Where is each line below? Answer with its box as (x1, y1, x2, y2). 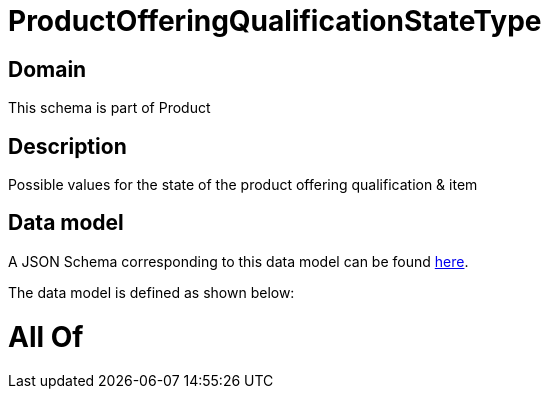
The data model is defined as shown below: (8, 283, 295, 301)
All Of (8, 319, 84, 354)
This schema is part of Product (8, 99, 211, 117)
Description (8, 133, 127, 159)
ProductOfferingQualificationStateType (8, 4, 542, 38)
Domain (8, 56, 87, 82)
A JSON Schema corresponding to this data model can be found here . (8, 252, 469, 270)
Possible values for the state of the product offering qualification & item (8, 176, 478, 194)
